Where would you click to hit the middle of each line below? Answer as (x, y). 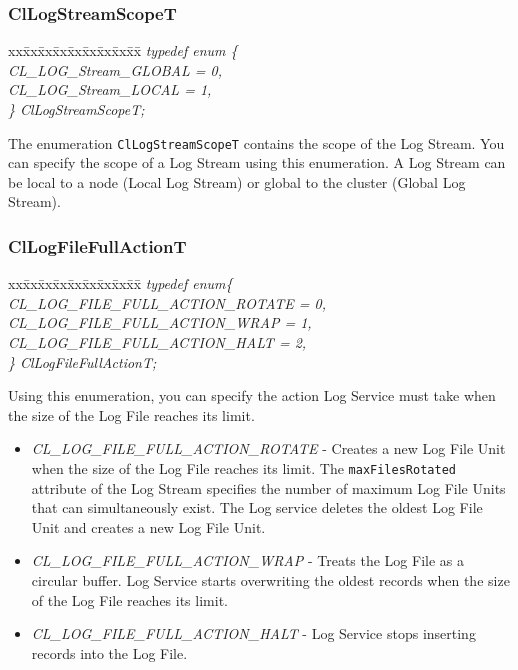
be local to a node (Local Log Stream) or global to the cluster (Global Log (237, 181)
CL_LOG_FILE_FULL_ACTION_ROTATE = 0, (167, 302)
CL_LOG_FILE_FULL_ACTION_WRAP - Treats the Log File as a (248, 560)
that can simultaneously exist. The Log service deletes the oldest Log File (257, 507)
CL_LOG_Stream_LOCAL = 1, (110, 89)
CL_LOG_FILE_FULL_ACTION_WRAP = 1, (160, 322)
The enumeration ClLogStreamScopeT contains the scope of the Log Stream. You (256, 142)
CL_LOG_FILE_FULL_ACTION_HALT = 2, (157, 342)
